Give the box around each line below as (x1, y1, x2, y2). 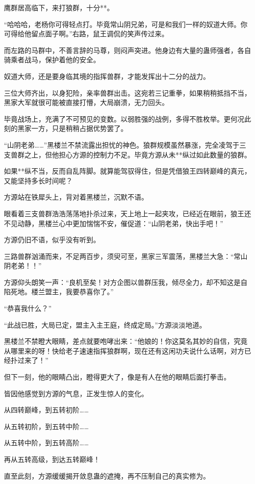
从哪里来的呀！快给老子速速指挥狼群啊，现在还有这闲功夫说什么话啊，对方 (4, 345, 244, 356)
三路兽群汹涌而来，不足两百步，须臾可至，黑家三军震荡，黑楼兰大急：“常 (4, 251, 241, 261)
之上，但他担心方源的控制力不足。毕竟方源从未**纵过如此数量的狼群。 (24, 149, 251, 159)
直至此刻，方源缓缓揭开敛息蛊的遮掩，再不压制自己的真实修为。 (4, 470, 210, 481)
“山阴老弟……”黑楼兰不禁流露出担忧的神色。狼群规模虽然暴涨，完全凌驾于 (4, 139, 239, 150)
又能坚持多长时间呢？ (4, 175, 73, 185)
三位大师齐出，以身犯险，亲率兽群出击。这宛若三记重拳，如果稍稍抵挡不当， (4, 87, 251, 98)
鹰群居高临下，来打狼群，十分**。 (4, 2, 114, 12)
